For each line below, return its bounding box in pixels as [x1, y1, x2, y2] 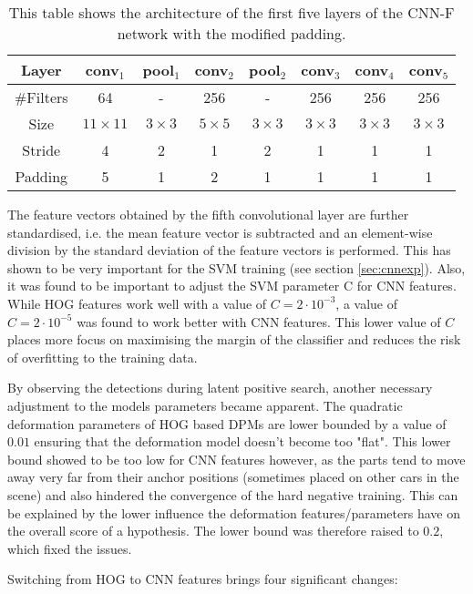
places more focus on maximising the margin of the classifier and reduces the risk [7, 330, 461, 349]
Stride [22, 139, 61, 160]
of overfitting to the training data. [7, 347, 198, 366]
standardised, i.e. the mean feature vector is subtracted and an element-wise [7, 222, 433, 241]
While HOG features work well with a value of [7, 293, 267, 312]
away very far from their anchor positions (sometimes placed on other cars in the [7, 467, 459, 486]
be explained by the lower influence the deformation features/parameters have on [7, 503, 460, 522]
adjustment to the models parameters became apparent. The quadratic [7, 395, 403, 415]
